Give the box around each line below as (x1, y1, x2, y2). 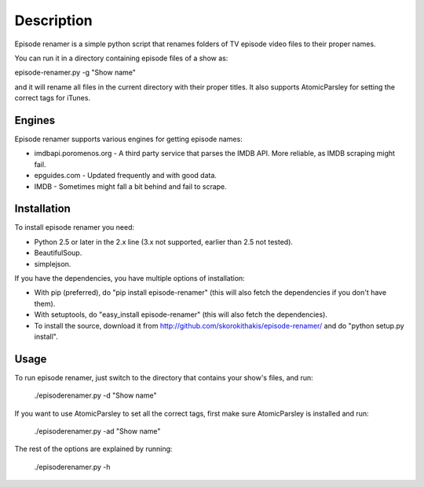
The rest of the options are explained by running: (14, 444, 173, 454)
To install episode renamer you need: (14, 223, 135, 232)
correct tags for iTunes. (14, 93, 90, 103)
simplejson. (34, 259, 71, 268)
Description (14, 12, 93, 29)
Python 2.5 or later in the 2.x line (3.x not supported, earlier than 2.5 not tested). (34, 237, 294, 246)
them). (34, 299, 56, 308)
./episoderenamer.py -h (34, 462, 111, 471)
